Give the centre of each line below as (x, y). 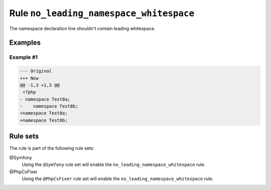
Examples (25, 43)
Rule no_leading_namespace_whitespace (102, 13)
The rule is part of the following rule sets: (52, 148)
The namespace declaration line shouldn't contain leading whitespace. (82, 28)
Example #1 (23, 57)
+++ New (29, 78)
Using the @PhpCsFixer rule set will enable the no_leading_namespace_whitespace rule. (117, 178)
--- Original (36, 71)
